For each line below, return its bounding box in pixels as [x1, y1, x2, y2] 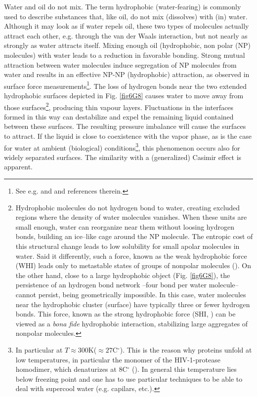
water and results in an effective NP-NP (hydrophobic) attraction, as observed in [4, 69, 250, 79]
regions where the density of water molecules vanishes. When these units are [15, 212, 247, 222]
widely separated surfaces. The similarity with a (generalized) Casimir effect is [4, 152, 242, 162]
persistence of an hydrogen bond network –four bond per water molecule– [15, 279, 239, 290]
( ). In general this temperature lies [132, 364, 237, 374]
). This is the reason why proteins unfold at [120, 344, 252, 355]
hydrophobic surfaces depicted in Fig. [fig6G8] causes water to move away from [4, 90, 244, 100]
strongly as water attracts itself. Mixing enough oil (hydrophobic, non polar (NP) [4, 40, 251, 50]
